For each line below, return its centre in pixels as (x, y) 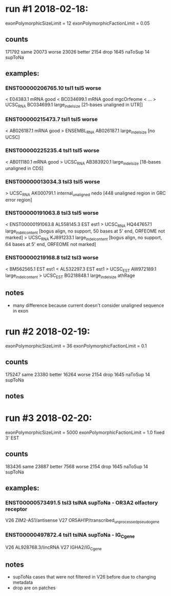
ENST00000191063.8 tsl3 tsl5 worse (52, 213)
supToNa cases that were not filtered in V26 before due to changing (84, 577)
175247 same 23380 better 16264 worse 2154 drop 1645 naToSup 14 (78, 374)
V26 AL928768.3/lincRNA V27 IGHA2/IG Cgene (54, 548)
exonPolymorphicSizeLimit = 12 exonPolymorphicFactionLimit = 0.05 (78, 23)
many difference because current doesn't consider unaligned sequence (88, 305)
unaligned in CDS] (24, 168)
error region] (19, 200)
